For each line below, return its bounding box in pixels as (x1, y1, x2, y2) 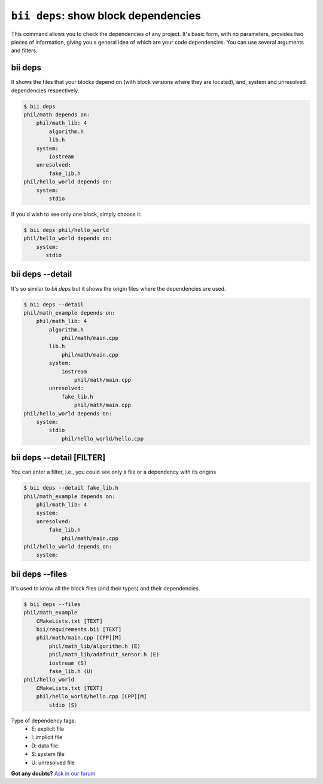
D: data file (31, 742, 59, 749)
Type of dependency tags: (11, 717, 77, 724)
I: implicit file (31, 734, 63, 741)
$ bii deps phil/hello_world (23, 227, 109, 233)
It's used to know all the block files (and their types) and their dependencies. (11, 584, 200, 592)
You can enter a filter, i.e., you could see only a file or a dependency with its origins (11, 468, 217, 476)
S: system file (31, 750, 65, 758)
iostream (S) (48, 659, 87, 667)
